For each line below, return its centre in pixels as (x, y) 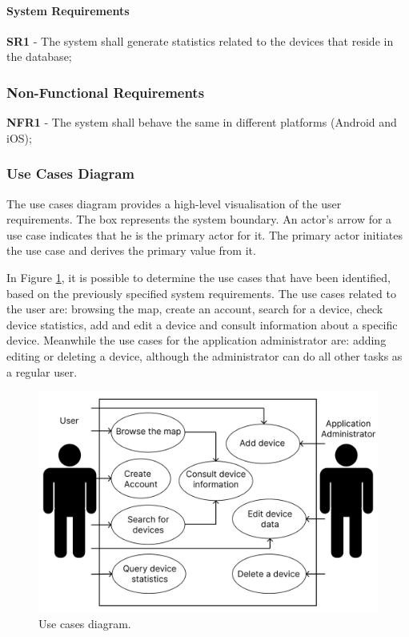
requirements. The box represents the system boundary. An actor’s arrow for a (199, 219)
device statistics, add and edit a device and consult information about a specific (202, 324)
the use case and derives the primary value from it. (131, 250)
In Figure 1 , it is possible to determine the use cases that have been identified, (198, 277)
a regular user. (42, 371)
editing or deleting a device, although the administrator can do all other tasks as (204, 355)
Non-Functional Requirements (106, 92)
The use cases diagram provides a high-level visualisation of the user (174, 203)
